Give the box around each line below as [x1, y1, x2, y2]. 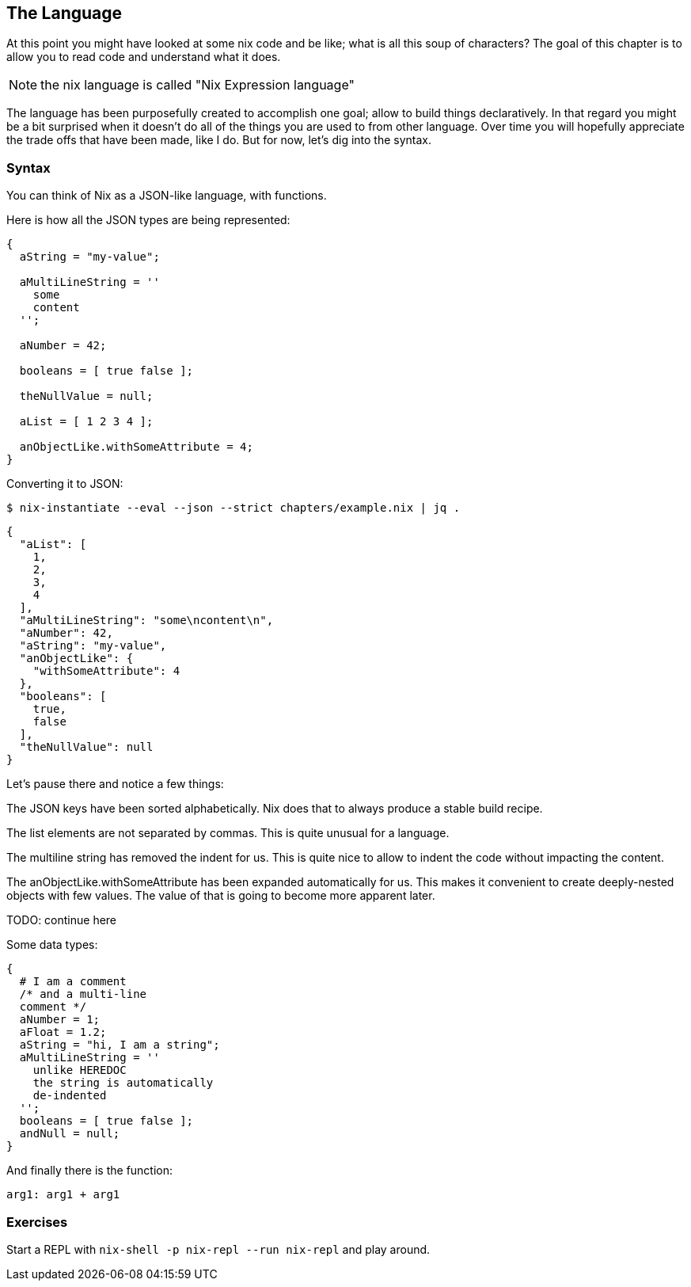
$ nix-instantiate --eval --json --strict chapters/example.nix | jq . [6, 501, 461, 515]
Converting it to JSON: [6, 477, 123, 491]
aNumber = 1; [19, 1013, 101, 1026]
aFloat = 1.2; [19, 1026, 107, 1039]
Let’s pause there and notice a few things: [6, 777, 224, 791]
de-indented [32, 1089, 107, 1102]
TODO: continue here [6, 913, 117, 927]
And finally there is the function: [6, 1163, 173, 1178]
